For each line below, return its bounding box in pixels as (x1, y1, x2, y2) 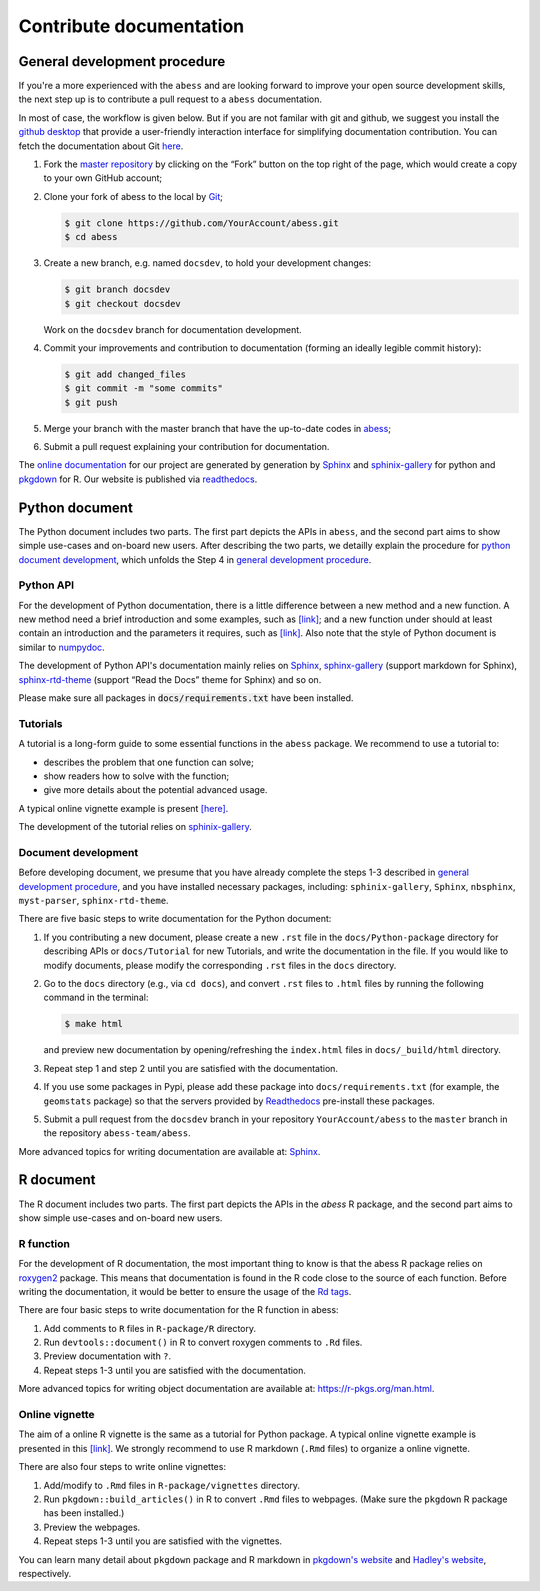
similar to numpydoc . (18, 641, 105, 653)
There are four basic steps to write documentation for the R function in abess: (18, 1304, 339, 1316)
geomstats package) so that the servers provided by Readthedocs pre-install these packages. (43, 1095, 435, 1107)
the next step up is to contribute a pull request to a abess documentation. (18, 93, 323, 105)
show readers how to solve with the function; (43, 770, 230, 782)
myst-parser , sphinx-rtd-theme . (18, 895, 169, 907)
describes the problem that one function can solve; (43, 756, 255, 768)
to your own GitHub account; (43, 172, 163, 184)
